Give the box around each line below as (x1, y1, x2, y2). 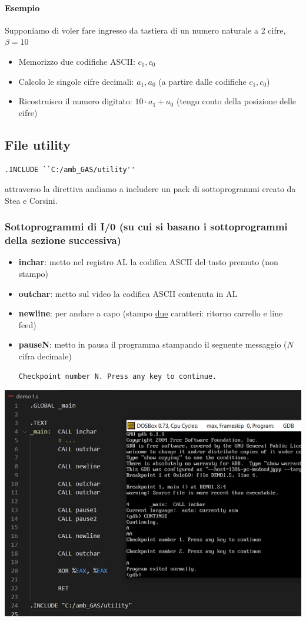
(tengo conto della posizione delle (176, 95, 297, 107)
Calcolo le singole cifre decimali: (18, 75, 134, 87)
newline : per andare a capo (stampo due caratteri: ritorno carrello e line (18, 307, 283, 319)
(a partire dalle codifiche (158, 75, 247, 87)
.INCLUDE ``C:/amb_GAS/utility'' (5, 165, 135, 174)
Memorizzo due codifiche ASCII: (18, 55, 135, 67)
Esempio (5, 1, 40, 14)
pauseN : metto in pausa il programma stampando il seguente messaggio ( (18, 338, 287, 351)
